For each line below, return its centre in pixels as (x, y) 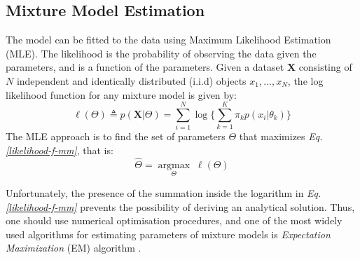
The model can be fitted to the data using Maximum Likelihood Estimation (168, 40)
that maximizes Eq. (281, 136)
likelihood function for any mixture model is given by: (121, 94)
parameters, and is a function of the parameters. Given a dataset (145, 67)
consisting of (325, 67)
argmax (174, 165)
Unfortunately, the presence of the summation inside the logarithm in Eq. (164, 192)
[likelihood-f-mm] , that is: (60, 150)
